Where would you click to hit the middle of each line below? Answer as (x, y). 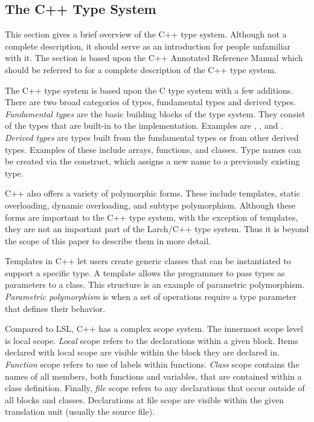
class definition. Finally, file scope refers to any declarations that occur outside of (155, 388)
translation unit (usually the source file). (80, 411)
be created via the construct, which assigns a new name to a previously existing (152, 161)
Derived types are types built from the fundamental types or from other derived (152, 137)
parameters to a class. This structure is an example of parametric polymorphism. (155, 284)
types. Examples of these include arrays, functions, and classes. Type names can (153, 149)
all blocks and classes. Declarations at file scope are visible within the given (144, 399)
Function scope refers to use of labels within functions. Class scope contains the (152, 364)
